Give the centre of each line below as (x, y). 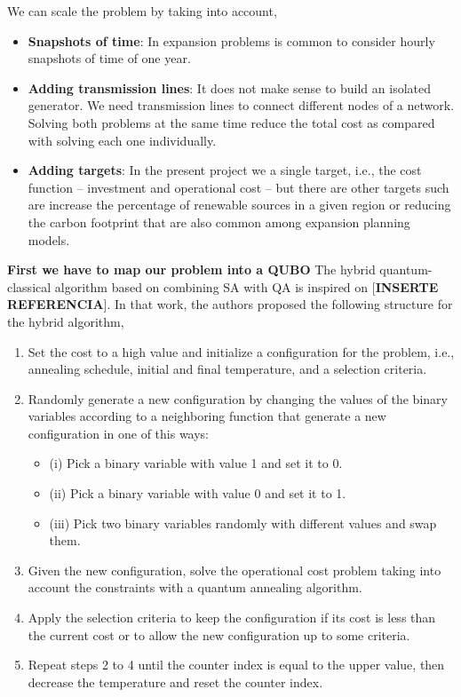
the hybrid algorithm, (66, 321)
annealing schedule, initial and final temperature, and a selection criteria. (227, 369)
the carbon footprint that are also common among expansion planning (219, 222)
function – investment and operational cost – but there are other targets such (238, 187)
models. (49, 239)
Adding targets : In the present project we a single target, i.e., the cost (225, 170)
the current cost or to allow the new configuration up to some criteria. (219, 634)
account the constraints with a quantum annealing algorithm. (195, 587)
